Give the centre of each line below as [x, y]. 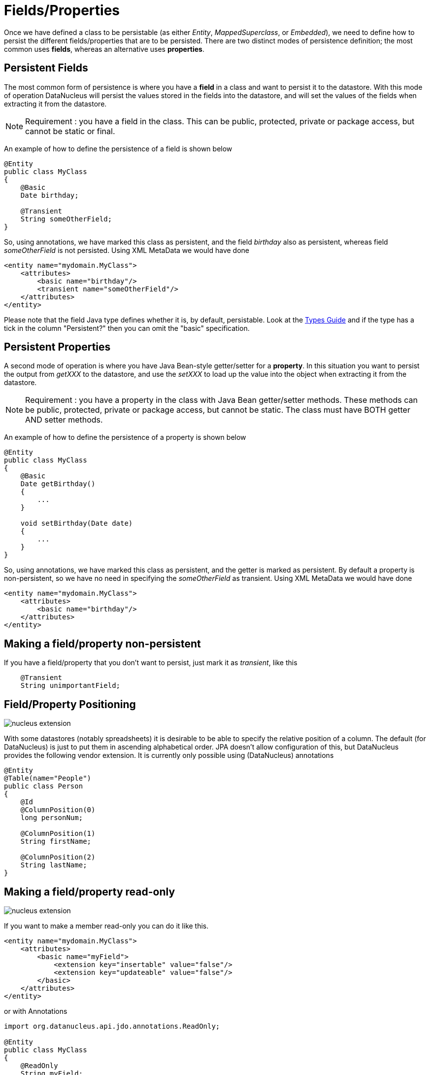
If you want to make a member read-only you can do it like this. [106, 926]
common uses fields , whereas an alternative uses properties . [104, 49]
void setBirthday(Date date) [77, 523]
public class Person [44, 786]
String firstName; [56, 842]
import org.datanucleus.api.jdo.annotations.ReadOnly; [112, 1026]
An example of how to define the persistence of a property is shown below [125, 437]
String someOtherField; [66, 219]
